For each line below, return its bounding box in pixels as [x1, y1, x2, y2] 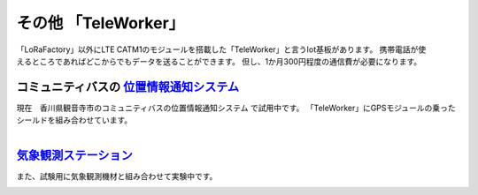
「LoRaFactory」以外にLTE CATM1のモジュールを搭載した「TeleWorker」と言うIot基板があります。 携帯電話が [16, 44, 419, 55]
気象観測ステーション [16, 147, 133, 162]
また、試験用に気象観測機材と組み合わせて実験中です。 [16, 170, 218, 181]
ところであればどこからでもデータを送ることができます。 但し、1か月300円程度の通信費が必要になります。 [31, 56, 422, 66]
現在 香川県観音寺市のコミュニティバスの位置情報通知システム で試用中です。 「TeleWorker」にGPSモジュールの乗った [16, 102, 456, 113]
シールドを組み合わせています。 [16, 115, 133, 125]
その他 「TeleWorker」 [16, 13, 185, 33]
